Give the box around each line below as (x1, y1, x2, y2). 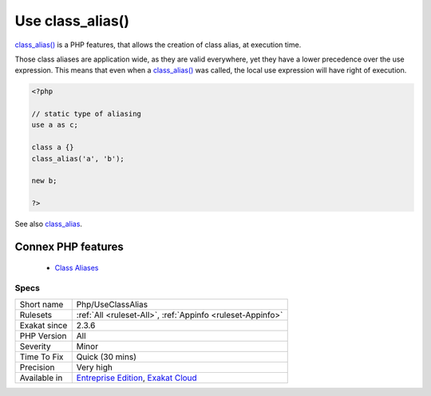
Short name (19, 299, 64, 310)
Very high (76, 362, 113, 373)
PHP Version (19, 330, 67, 341)
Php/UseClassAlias (76, 299, 148, 310)
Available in (19, 372, 63, 383)
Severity (19, 340, 51, 351)
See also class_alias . (14, 220, 83, 229)
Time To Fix (19, 351, 64, 362)
